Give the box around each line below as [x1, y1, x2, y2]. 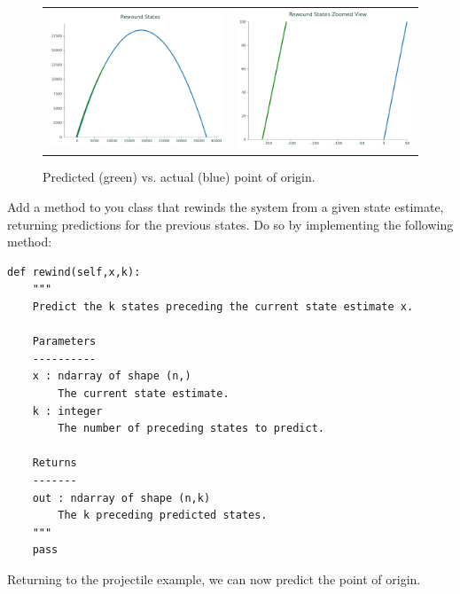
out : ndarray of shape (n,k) [32, 491, 211, 504]
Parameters [32, 335, 97, 348]
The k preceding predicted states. [58, 509, 268, 522]
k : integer [32, 404, 103, 418]
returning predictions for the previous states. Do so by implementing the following [7, 215, 454, 233]
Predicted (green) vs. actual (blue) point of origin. [43, 168, 316, 186]
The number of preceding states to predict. [58, 422, 324, 435]
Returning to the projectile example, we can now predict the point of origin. [7, 569, 421, 588]
